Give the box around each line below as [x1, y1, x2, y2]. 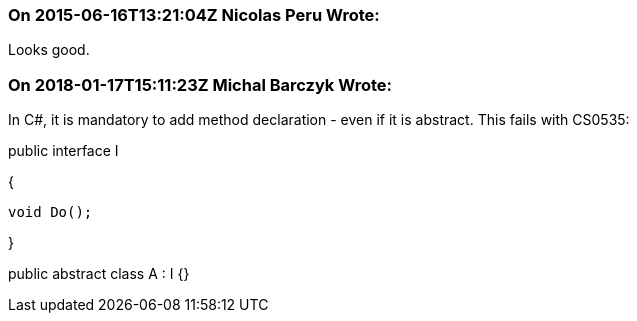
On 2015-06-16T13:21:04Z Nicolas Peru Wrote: [8, 5, 380, 25]
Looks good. [8, 41, 90, 59]
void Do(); [8, 204, 93, 221]
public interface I [8, 142, 119, 160]
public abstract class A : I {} [8, 265, 190, 283]
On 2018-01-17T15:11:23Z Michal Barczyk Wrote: [8, 74, 392, 95]
